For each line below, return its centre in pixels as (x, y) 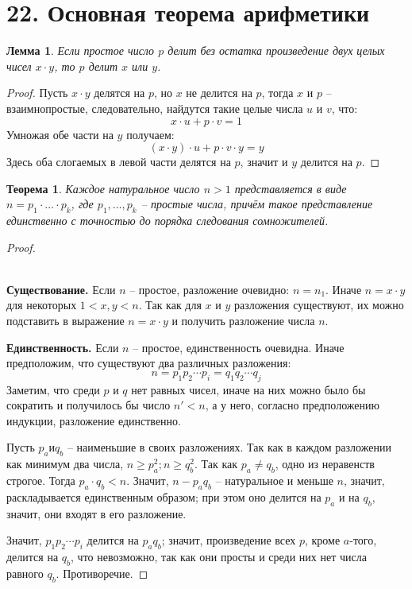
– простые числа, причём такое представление (257, 204)
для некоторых (42, 305)
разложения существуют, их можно (319, 305)
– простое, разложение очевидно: (210, 289)
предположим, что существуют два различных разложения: (149, 363)
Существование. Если (61, 289)
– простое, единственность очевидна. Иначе (239, 347)
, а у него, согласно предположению (292, 405)
